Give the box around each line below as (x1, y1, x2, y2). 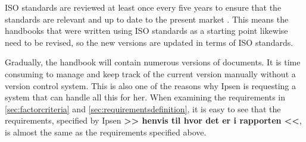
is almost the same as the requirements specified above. (5, 125, 207, 138)
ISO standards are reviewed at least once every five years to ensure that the (5, 1, 282, 13)
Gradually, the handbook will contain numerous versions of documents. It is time (5, 56, 301, 68)
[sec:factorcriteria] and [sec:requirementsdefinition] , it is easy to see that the (5, 102, 281, 115)
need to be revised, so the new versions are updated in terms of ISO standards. (5, 36, 293, 48)
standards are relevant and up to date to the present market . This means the (5, 12, 289, 25)
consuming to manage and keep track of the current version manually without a (5, 67, 296, 80)
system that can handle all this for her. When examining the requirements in (5, 91, 286, 103)
